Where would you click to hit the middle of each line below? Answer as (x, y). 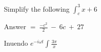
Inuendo (16, 43)
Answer (15, 26)
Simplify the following (37, 9)
